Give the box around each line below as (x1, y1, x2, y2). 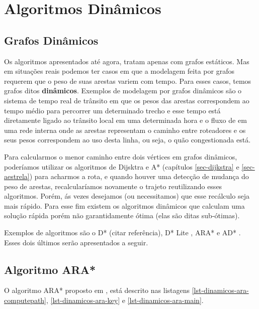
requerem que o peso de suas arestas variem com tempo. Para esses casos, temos (4, 75, 251, 86)
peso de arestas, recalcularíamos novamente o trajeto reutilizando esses (4, 181, 222, 191)
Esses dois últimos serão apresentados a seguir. (4, 237, 148, 247)
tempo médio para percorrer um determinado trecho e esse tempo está (4, 105, 221, 115)
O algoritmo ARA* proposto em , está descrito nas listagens (4, 285, 190, 295)
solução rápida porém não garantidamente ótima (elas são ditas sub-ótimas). (4, 210, 240, 221)
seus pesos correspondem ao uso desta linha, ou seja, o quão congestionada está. (4, 134, 251, 145)
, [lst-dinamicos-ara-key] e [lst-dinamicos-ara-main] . (46, 295, 204, 305)
